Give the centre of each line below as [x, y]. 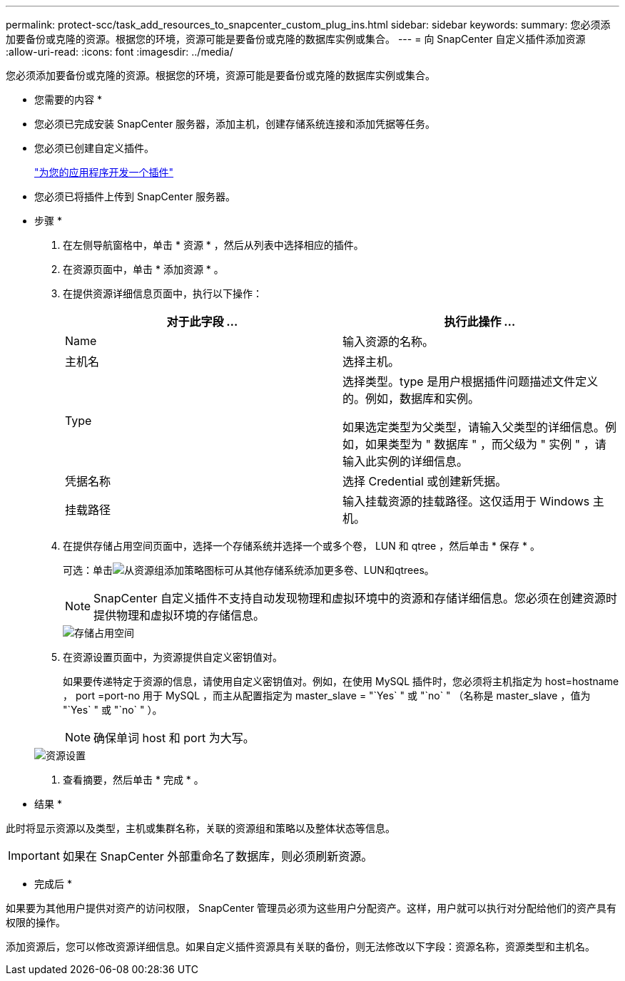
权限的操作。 [36, 922]
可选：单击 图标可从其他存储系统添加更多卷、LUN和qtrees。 [249, 570]
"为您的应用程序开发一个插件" [104, 172]
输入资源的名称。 [388, 341]
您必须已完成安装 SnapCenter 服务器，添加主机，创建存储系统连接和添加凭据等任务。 [235, 124]
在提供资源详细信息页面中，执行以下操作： [163, 293]
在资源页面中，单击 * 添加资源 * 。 [143, 269]
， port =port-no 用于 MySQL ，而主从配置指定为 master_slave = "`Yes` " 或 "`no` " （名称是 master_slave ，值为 [327, 695]
